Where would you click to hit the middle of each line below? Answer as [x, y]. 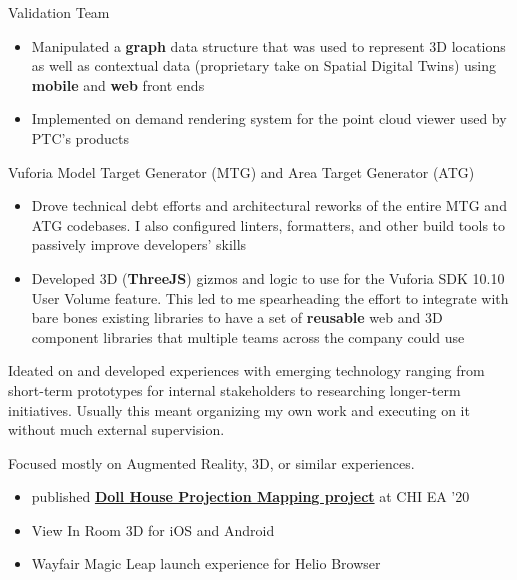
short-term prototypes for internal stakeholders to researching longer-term [234, 389]
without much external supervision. [116, 429]
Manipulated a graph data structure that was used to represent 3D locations [268, 45]
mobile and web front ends [118, 84]
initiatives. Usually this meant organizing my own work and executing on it [239, 409]
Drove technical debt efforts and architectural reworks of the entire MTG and [269, 205]
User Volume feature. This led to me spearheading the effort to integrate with [270, 297]
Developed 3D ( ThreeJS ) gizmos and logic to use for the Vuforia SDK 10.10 [268, 277]
